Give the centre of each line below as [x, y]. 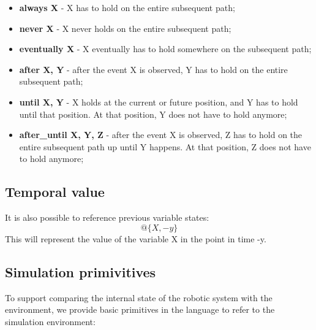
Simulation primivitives [81, 271]
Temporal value [55, 192]
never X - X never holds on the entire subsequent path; [125, 28]
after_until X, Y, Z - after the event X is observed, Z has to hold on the [161, 135]
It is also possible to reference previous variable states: [107, 217]
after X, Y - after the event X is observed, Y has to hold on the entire [153, 69]
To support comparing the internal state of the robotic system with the [139, 297]
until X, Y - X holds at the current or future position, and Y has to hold [159, 102]
